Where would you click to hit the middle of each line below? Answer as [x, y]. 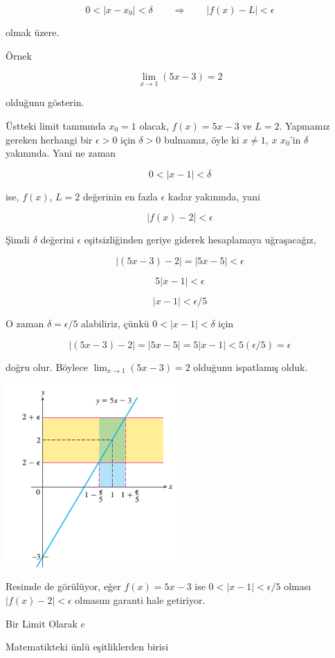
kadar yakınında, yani [214, 196]
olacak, [154, 125]
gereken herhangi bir [49, 139]
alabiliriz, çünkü [115, 323]
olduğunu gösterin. [45, 102]
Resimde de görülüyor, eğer [63, 586]
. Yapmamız [305, 125]
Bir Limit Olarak [42, 623]
